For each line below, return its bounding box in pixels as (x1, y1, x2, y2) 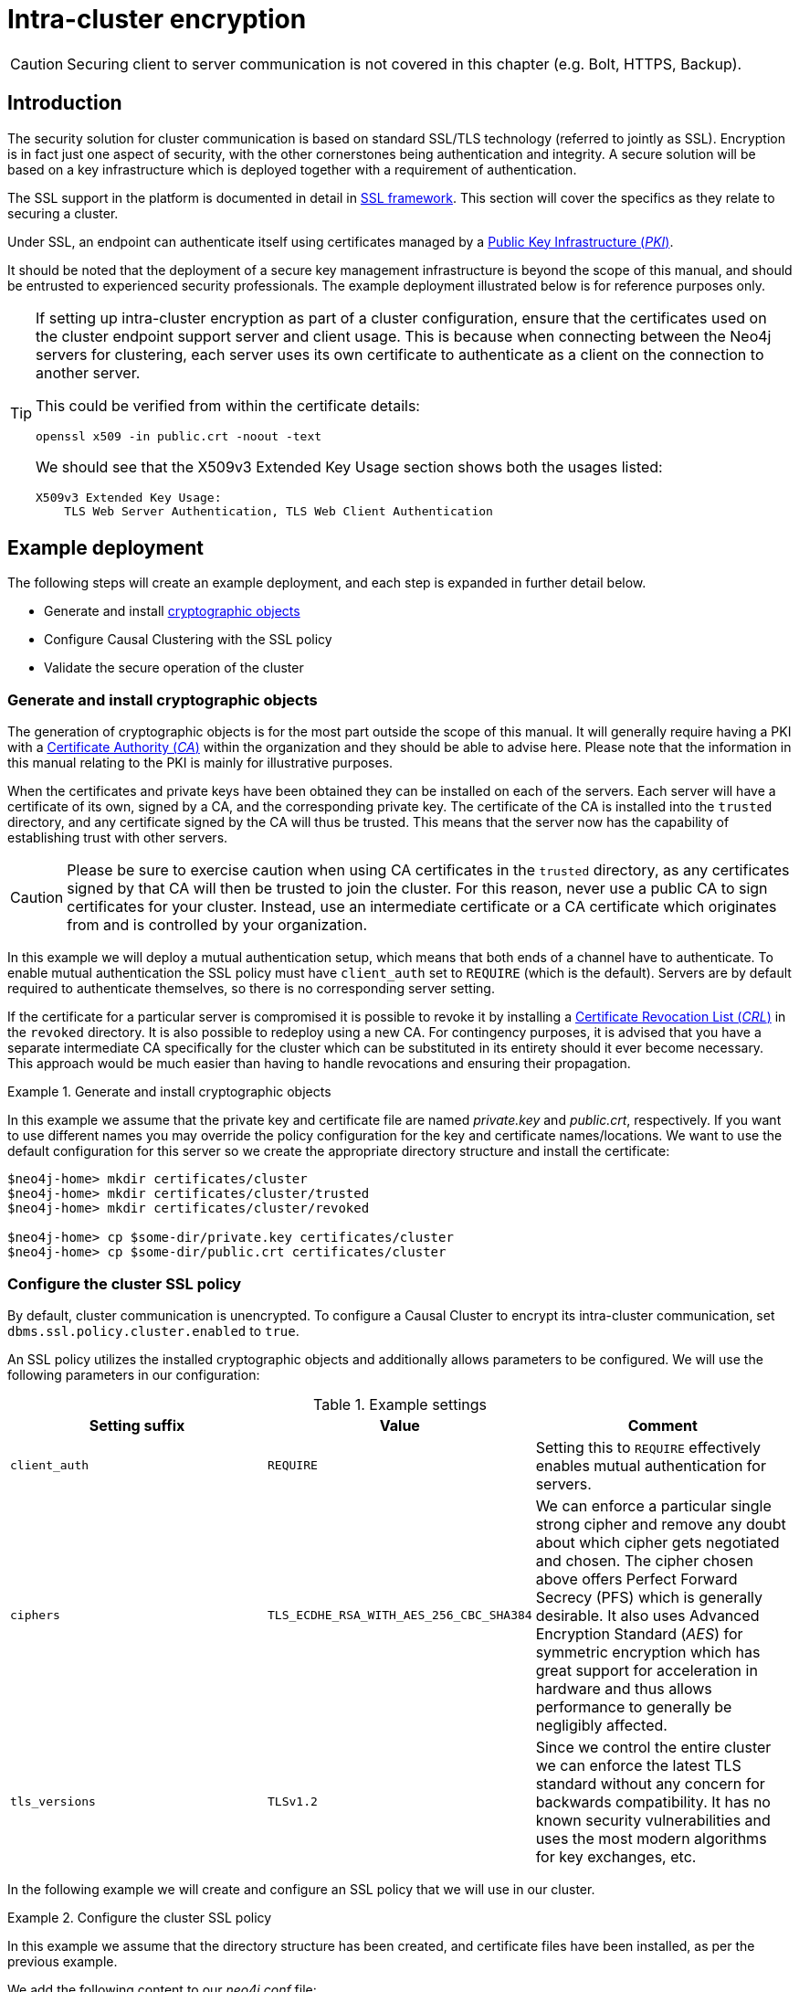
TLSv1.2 (268, 1795, 318, 1809)
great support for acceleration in (535, 1660, 758, 1679)
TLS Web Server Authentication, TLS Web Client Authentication (64, 503, 493, 518)
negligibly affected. (535, 1715, 668, 1734)
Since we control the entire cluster (535, 1737, 772, 1756)
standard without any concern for (535, 1774, 765, 1793)
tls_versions (10, 1795, 96, 1809)
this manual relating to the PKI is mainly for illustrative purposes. (7, 755, 394, 771)
